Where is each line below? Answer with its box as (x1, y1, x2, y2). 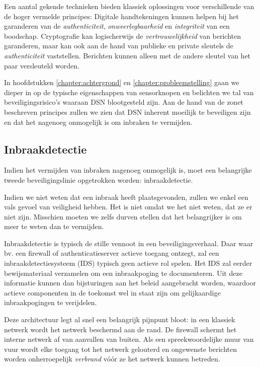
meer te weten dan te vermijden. (4, 221, 104, 232)
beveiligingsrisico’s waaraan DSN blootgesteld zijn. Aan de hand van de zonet (4, 97, 243, 107)
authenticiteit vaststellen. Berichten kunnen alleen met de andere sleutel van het (4, 50, 251, 60)
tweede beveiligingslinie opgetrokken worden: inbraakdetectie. (4, 174, 193, 185)
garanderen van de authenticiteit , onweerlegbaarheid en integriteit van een (4, 21, 230, 31)
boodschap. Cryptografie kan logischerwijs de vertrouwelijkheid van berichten (4, 30, 241, 41)
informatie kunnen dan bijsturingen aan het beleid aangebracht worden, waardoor (4, 277, 256, 288)
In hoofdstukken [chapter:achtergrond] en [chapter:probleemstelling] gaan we (4, 77, 239, 88)
